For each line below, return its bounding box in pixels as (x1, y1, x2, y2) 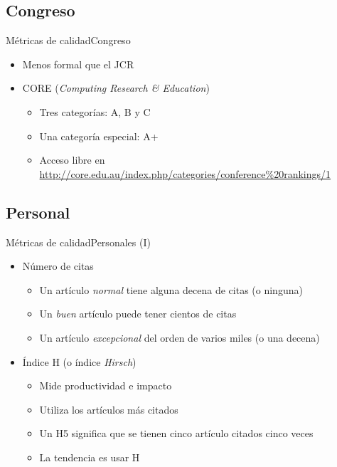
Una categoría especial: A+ (39, 128, 159, 143)
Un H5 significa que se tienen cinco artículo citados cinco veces (39, 426, 314, 441)
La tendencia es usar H (39, 449, 140, 464)
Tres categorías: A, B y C (39, 104, 151, 119)
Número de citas (22, 258, 94, 273)
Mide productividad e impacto (39, 378, 172, 393)
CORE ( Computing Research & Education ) (22, 80, 210, 95)
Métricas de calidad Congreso (6, 33, 131, 48)
